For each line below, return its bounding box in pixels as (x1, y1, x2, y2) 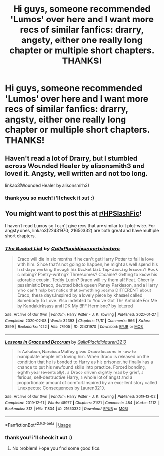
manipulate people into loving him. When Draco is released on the (17, 354, 150, 359)
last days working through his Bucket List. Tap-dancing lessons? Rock (17, 267, 158, 272)
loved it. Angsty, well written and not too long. (5, 169, 148, 178)
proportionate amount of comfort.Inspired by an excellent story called (17, 380, 157, 385)
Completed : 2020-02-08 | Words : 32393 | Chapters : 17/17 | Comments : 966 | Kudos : (5, 318, 150, 323)
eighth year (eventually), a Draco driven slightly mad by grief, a (17, 370, 144, 375)
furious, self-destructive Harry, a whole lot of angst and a (17, 374, 133, 380)
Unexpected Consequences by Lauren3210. (17, 385, 106, 391)
